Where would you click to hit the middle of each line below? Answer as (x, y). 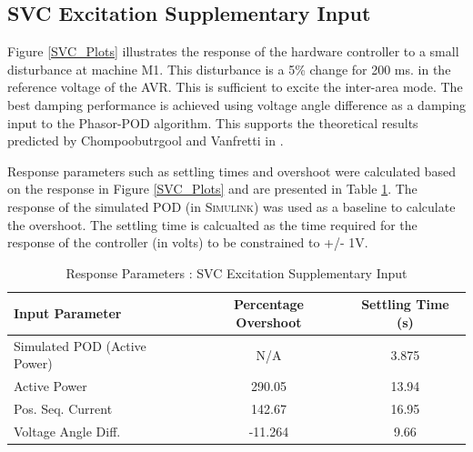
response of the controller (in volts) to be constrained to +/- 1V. (188, 242)
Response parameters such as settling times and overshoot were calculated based (231, 171)
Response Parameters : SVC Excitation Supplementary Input (236, 272)
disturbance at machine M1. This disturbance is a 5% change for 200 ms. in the (229, 69)
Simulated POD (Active (80, 345)
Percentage (269, 304)
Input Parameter (68, 313)
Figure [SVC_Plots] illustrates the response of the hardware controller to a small (233, 51)
